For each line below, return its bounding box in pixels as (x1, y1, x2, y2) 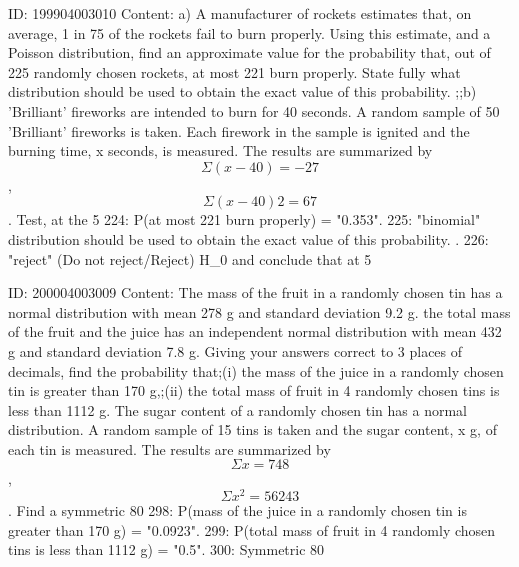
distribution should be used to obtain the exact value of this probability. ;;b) (8, 81, 477, 102)
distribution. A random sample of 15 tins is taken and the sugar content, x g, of (8, 419, 497, 440)
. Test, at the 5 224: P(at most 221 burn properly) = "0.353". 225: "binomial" (8, 209, 481, 230)
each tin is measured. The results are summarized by (8, 438, 331, 459)
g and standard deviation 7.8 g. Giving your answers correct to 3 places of (8, 340, 463, 361)
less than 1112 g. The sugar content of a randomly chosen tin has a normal (8, 399, 467, 420)
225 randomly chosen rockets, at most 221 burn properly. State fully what (8, 61, 461, 82)
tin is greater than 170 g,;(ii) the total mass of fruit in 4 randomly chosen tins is (8, 380, 500, 401)
